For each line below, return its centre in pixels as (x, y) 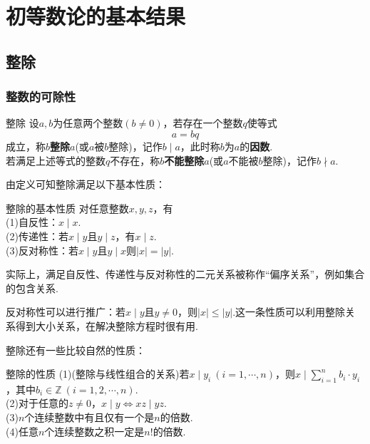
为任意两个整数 (88, 123)
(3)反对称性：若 (42, 250)
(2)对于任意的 (37, 403)
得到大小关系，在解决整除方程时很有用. (107, 325)
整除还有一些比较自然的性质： (76, 350)
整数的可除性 (41, 97)
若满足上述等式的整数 (56, 160)
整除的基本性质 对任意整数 (67, 208)
